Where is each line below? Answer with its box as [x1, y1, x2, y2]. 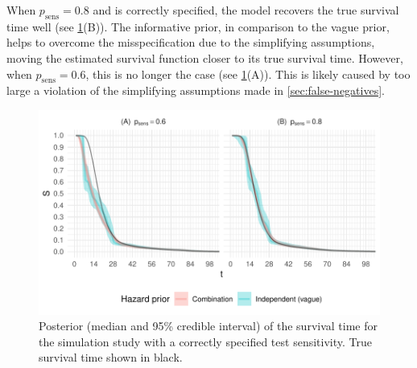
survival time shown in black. [39, 349, 183, 366]
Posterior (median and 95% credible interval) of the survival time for [39, 317, 378, 334]
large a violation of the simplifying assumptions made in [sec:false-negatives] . [6, 82, 385, 99]
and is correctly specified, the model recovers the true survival [93, 2, 399, 18]
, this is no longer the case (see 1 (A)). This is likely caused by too [85, 65, 411, 82]
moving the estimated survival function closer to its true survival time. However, [6, 49, 403, 66]
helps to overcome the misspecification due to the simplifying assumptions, [6, 34, 375, 51]
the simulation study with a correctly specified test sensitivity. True [39, 333, 372, 350]
